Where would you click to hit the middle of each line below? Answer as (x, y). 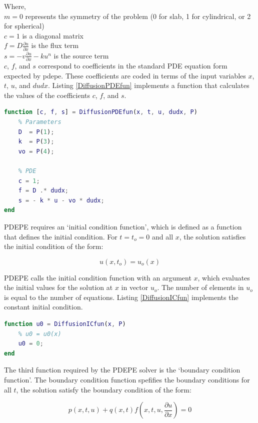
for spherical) (24, 26)
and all (163, 236)
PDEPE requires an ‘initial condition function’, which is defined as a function (123, 226)
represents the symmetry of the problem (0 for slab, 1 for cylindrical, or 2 (138, 16)
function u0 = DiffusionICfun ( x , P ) (65, 324)
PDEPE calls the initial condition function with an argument (98, 277)
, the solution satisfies (212, 236)
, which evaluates (224, 277)
